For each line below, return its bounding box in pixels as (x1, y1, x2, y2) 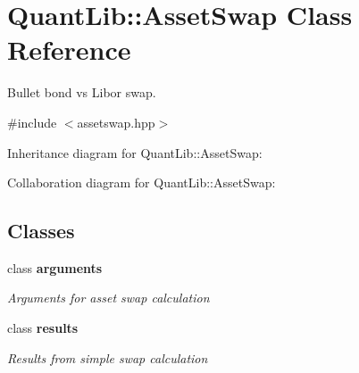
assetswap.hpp (77, 112, 155, 131)
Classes (7, 217, 75, 245)
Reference (7, 31, 131, 68)
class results (7, 319, 79, 337)
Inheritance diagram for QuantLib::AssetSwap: (7, 143, 263, 162)
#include (7, 112, 57, 131)
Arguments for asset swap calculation (7, 288, 210, 307)
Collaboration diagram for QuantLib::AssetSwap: (7, 173, 276, 192)
